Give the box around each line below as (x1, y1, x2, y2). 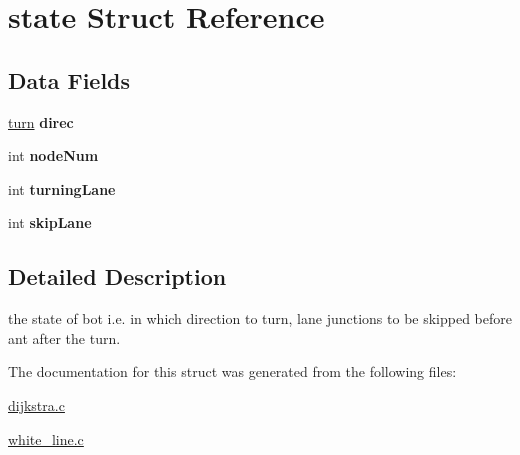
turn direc (8, 111, 74, 132)
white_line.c (8, 428, 84, 449)
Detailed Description (8, 261, 227, 292)
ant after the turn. (8, 327, 121, 348)
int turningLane (8, 178, 116, 199)
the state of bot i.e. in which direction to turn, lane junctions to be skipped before (8, 308, 512, 329)
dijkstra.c (8, 394, 65, 415)
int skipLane (8, 212, 92, 233)
